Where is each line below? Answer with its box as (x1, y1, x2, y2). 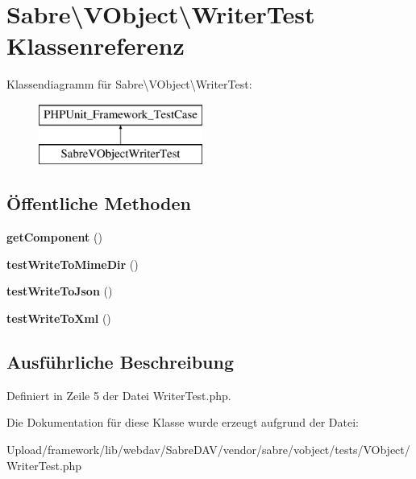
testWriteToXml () (6, 310, 111, 327)
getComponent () (6, 229, 102, 246)
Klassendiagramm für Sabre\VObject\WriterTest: (6, 76, 252, 93)
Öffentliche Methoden (6, 191, 191, 216)
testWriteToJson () (6, 283, 113, 299)
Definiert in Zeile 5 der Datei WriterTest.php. (6, 386, 231, 403)
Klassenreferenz (6, 29, 185, 62)
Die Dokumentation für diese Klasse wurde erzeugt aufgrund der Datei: (6, 414, 359, 431)
